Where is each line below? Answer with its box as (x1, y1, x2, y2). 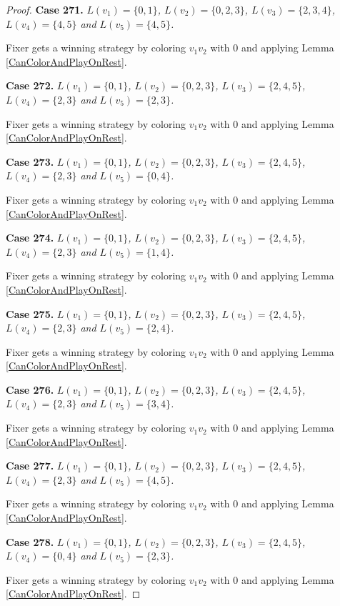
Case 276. (6, 382, 54, 397)
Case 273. (6, 154, 54, 169)
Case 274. (6, 230, 54, 245)
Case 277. (6, 458, 54, 473)
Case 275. (6, 306, 54, 321)
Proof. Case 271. (6, 2, 84, 16)
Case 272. (6, 78, 54, 93)
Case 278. (6, 534, 54, 549)
